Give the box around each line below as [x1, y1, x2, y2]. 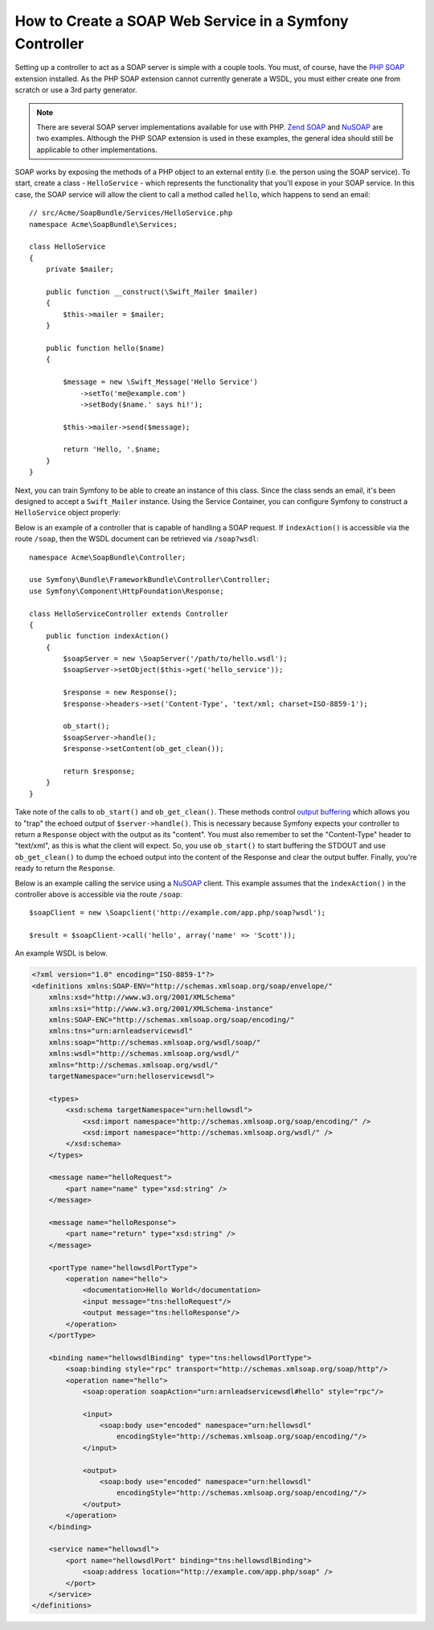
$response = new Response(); [63, 688, 178, 697]
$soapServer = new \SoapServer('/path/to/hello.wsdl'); [63, 654, 289, 663]
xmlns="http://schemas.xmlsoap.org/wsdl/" [48, 1060, 219, 1070]
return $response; [63, 767, 136, 776]
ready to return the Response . [14, 864, 116, 873]
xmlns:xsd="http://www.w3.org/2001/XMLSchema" [48, 992, 236, 1002]
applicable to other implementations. [36, 145, 158, 155]
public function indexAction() [45, 632, 170, 641]
